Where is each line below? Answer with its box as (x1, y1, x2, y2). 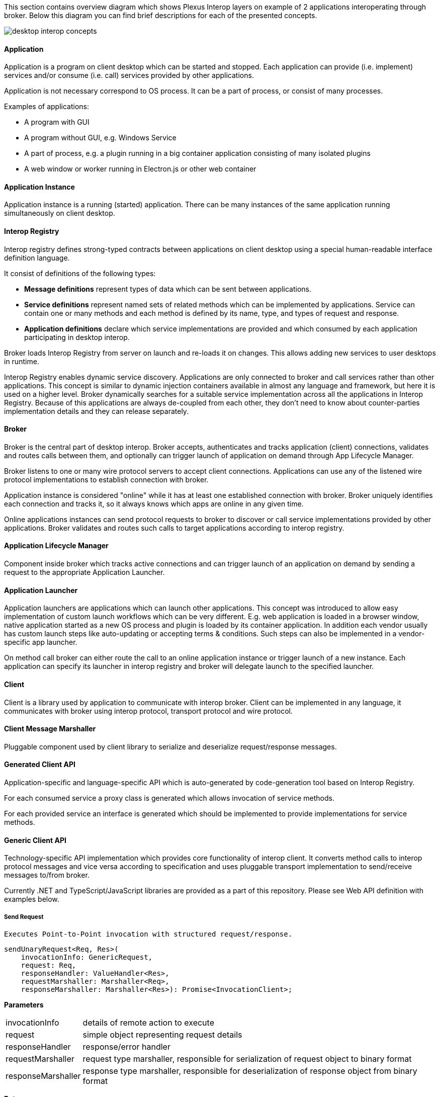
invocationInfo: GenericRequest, (21, 953, 153, 961)
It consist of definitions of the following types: (4, 269, 156, 278)
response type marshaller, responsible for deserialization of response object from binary (82, 1065, 417, 1076)
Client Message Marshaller (4, 724, 96, 733)
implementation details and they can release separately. (4, 406, 189, 415)
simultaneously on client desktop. (4, 209, 115, 218)
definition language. (4, 253, 70, 262)
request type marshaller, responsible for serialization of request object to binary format (82, 1053, 412, 1064)
